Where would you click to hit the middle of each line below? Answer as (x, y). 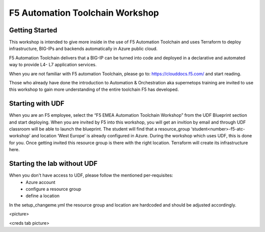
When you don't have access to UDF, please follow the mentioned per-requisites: (91, 175)
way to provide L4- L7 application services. (53, 65)
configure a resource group (53, 189)
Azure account (41, 182)
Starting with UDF (37, 104)
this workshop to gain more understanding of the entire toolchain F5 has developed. (94, 90)
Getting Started (33, 30)
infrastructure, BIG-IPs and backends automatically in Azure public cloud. (83, 49)
